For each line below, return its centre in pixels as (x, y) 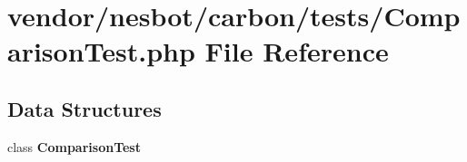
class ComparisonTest (74, 146)
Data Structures (84, 108)
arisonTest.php (101, 51)
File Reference (297, 51)
